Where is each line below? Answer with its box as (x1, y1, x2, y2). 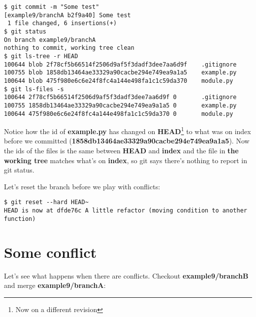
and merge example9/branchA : (4, 280, 106, 290)
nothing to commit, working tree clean (4, 44, 134, 52)
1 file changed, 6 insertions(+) (7, 20, 117, 27)
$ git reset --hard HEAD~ (4, 199, 89, 206)
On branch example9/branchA (4, 36, 96, 43)
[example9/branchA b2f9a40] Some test (4, 11, 131, 19)
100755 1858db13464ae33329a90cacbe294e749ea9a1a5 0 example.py (4, 102, 237, 109)
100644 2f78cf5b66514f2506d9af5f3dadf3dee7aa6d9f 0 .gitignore (4, 94, 237, 101)
